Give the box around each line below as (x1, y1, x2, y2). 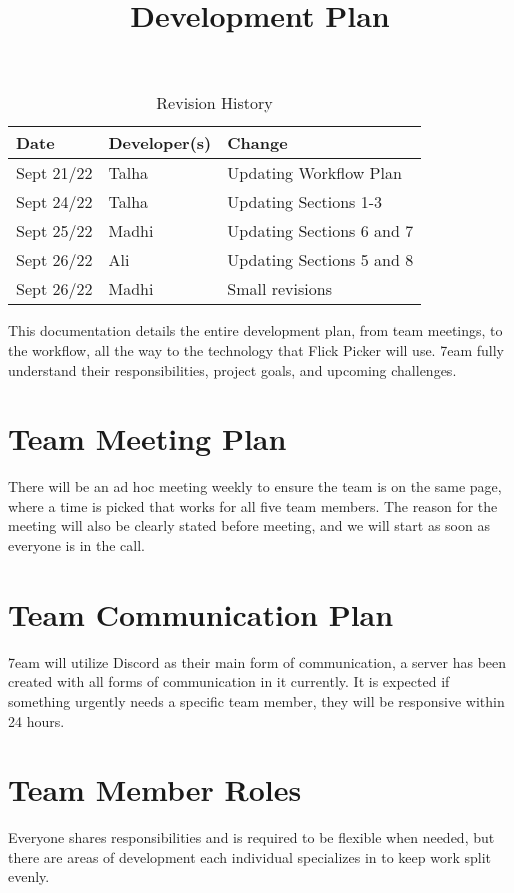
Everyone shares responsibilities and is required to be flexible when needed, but (8, 827, 495, 848)
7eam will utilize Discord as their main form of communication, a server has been (8, 651, 507, 672)
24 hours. (8, 710, 65, 731)
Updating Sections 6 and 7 (227, 219, 414, 243)
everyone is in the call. (8, 535, 145, 556)
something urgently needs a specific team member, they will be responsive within (8, 690, 505, 711)
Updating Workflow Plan (227, 161, 402, 185)
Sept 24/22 (16, 190, 93, 214)
